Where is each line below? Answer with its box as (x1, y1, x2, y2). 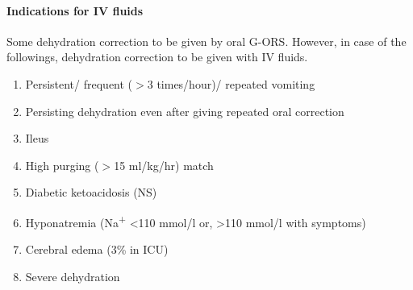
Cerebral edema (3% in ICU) (25, 241, 169, 258)
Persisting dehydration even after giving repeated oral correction (25, 102, 344, 119)
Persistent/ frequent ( (25, 75, 133, 92)
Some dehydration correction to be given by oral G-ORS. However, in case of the (6, 32, 407, 49)
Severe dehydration (25, 267, 120, 284)
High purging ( (25, 156, 99, 173)
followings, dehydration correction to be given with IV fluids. (6, 48, 308, 65)
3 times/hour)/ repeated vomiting (147, 75, 315, 92)
